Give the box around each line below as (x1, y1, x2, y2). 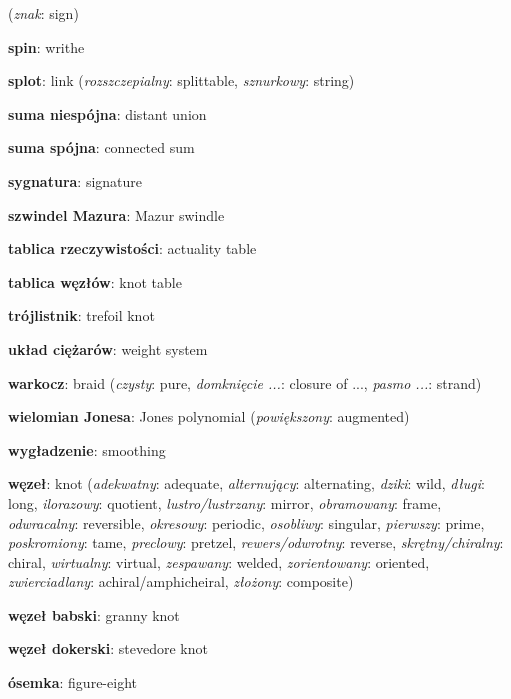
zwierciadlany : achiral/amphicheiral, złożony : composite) (8, 571, 354, 592)
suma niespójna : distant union (8, 103, 207, 124)
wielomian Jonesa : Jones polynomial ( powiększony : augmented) (8, 406, 410, 427)
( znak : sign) (8, 3, 79, 23)
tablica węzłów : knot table (8, 271, 182, 292)
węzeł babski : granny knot (8, 604, 180, 625)
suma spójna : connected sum (8, 137, 195, 158)
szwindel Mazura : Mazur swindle (8, 204, 225, 225)
